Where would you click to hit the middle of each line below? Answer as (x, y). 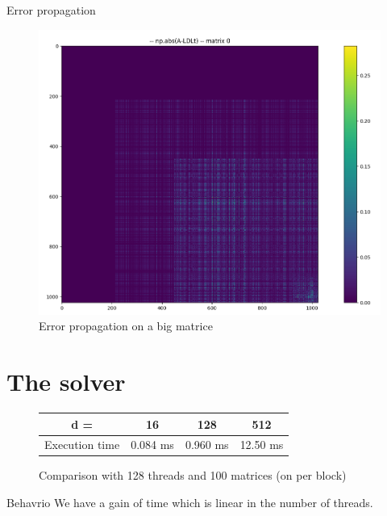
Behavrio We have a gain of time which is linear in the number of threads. (190, 503)
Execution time (82, 445)
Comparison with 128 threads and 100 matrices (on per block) (193, 475)
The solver (66, 382)
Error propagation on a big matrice (126, 326)
